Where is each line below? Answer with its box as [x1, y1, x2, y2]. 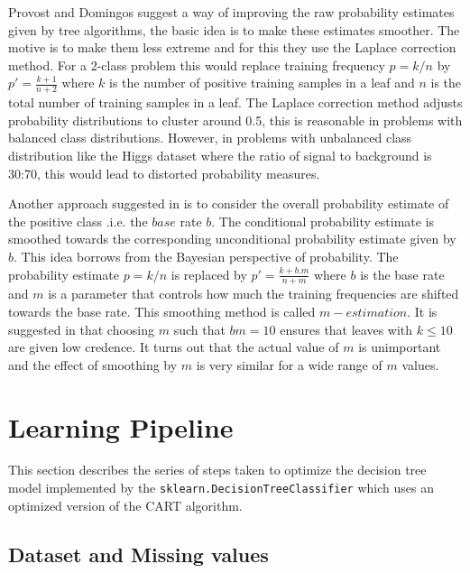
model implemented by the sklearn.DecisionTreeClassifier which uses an [8, 478, 434, 497]
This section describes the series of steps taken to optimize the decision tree [8, 460, 427, 479]
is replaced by [170, 264, 247, 283]
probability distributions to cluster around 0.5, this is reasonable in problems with [8, 110, 463, 129]
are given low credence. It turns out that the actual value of [8, 337, 339, 356]
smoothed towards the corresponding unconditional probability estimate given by [8, 229, 456, 248]
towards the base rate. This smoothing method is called [8, 301, 316, 320]
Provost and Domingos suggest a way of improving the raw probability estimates [8, 3, 455, 21]
